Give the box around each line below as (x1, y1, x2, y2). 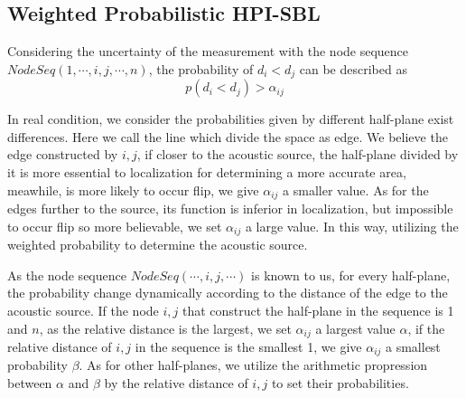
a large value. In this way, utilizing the (245, 216, 459, 235)
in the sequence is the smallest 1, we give (135, 336, 362, 355)
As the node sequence (7, 265, 126, 284)
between (7, 374, 52, 392)
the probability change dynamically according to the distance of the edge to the (7, 283, 448, 302)
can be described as (299, 59, 407, 78)
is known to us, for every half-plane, (251, 265, 451, 284)
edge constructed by (7, 145, 118, 164)
